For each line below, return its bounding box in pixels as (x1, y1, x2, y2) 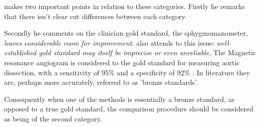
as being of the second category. (4, 113, 102, 123)
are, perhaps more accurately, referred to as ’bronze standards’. (4, 77, 198, 87)
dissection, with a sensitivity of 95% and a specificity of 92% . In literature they (4, 67, 250, 77)
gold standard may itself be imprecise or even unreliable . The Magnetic (39, 47, 256, 58)
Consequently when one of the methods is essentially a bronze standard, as (4, 93, 235, 104)
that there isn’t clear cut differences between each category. (4, 11, 187, 21)
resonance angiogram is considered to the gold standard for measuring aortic (4, 57, 240, 67)
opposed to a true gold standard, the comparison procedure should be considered (4, 103, 253, 114)
